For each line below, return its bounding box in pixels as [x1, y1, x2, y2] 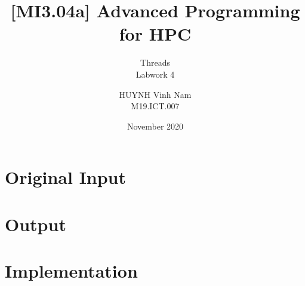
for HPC [119, 21, 192, 46]
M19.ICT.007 [131, 100, 180, 112]
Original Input [5, 165, 127, 189]
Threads [140, 56, 170, 69]
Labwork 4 [135, 67, 175, 80]
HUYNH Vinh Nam [119, 88, 192, 100]
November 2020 [127, 119, 184, 132]
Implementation [5, 259, 138, 283]
